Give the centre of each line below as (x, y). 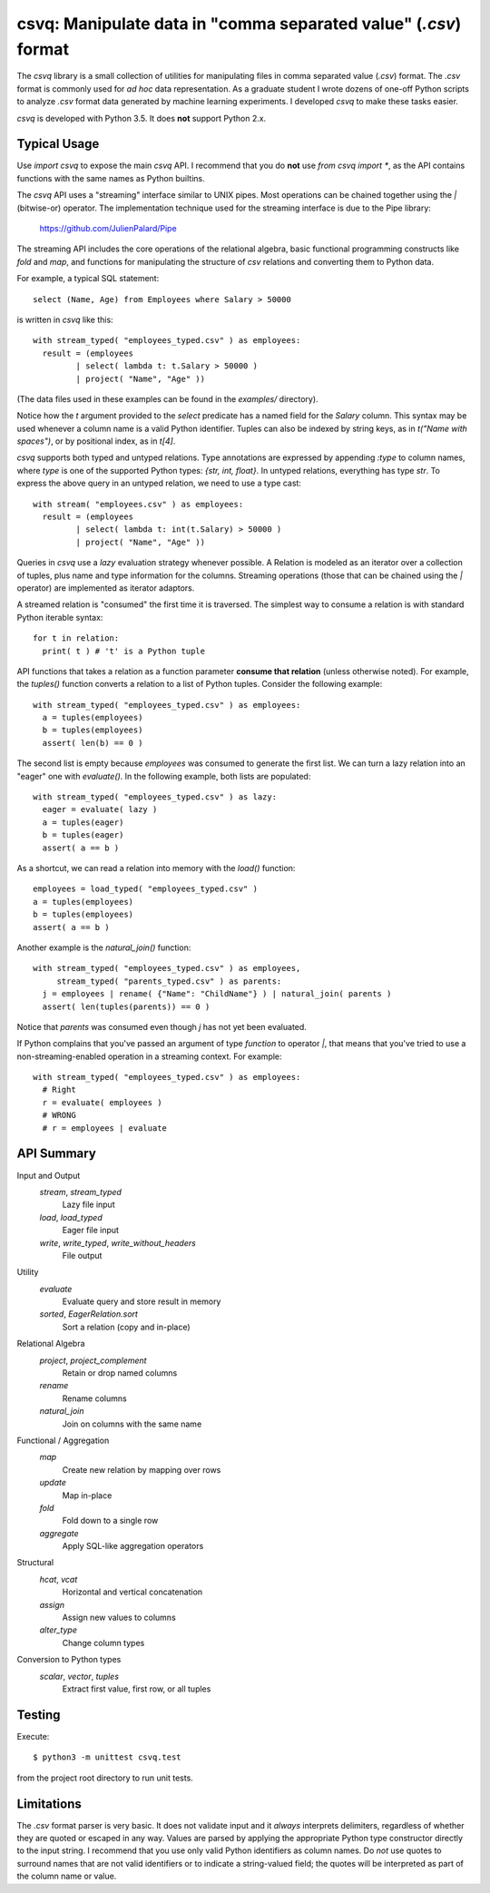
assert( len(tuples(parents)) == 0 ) (126, 1006)
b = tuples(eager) (83, 835)
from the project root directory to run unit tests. (105, 1778)
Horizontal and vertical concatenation (132, 1592)
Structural (35, 1563)
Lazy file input (88, 1205)
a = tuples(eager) (83, 822)
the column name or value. (67, 1876)
